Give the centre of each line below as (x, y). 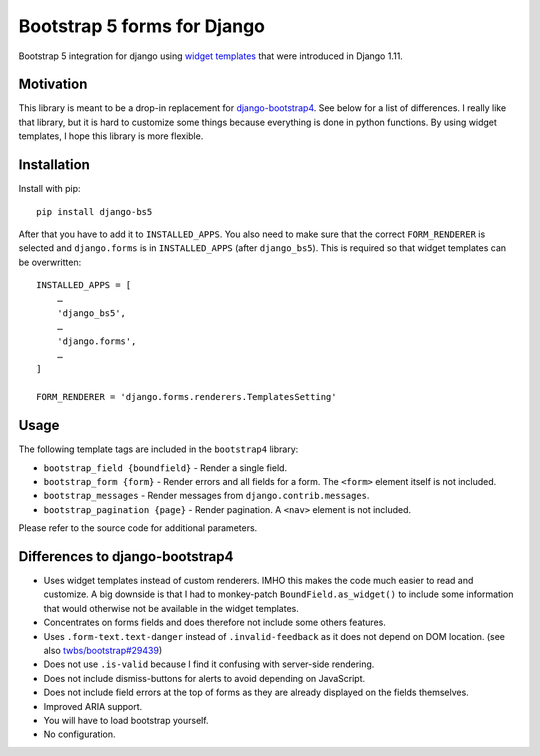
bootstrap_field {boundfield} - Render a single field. (165, 467)
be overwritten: (50, 262)
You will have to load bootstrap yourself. (126, 720)
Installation (54, 165)
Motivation (53, 84)
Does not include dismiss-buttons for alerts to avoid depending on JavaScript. (204, 678)
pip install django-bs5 (94, 211)
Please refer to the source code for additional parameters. (138, 528)
